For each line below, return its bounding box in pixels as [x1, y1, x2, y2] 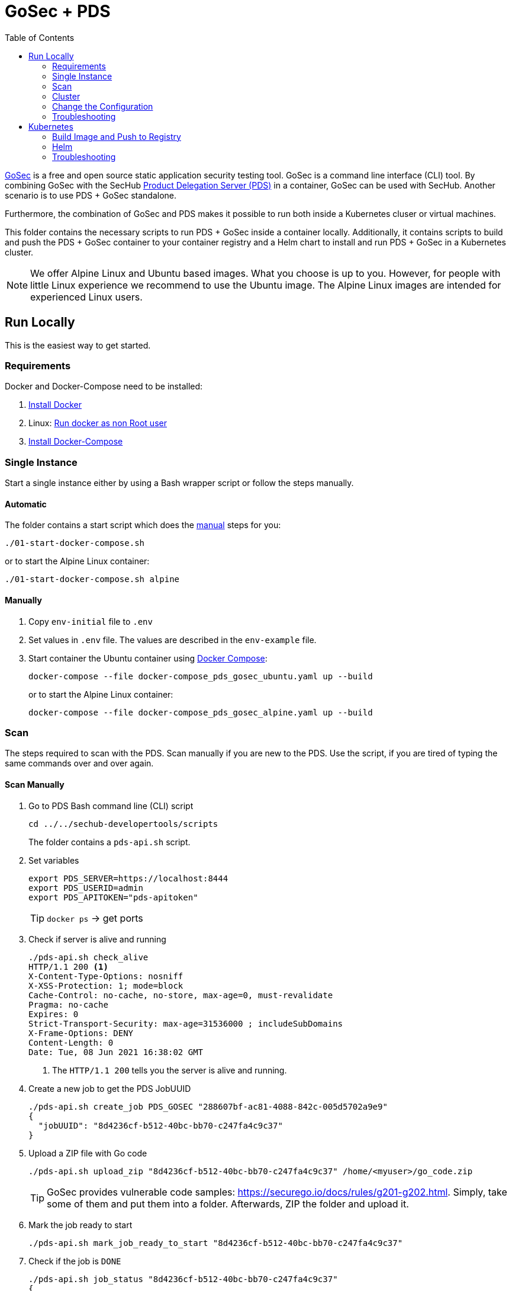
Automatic [5, 498, 47, 509]
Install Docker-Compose [28, 436, 123, 447]
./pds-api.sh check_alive [28, 952, 149, 962]
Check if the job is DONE [28, 1255, 121, 1266]
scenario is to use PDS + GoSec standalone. [5, 190, 177, 200]
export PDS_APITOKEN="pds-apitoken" [28, 892, 198, 902]
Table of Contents [5, 32, 75, 43]
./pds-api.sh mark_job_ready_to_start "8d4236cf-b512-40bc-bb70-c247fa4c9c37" [28, 1238, 403, 1248]
